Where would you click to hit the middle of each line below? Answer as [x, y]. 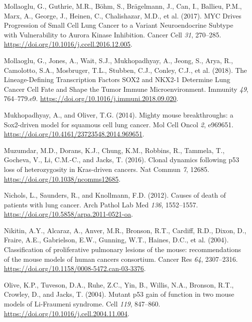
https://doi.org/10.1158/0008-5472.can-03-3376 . [75, 268]
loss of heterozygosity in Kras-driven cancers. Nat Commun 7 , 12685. [107, 169]
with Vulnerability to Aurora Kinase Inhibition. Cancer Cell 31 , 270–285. [113, 34]
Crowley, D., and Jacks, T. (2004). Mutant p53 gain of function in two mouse [119, 294]
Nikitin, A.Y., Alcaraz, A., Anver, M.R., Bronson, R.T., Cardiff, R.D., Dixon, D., [125, 230]
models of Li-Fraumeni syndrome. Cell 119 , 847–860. [82, 304]
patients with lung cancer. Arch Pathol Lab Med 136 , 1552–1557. [101, 204]
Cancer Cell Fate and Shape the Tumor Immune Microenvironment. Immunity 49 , [126, 89]
